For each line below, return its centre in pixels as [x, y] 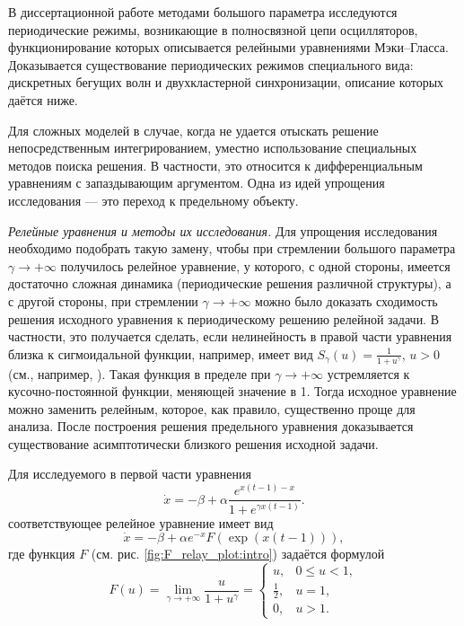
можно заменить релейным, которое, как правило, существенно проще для [212, 408]
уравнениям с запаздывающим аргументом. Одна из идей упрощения [197, 183]
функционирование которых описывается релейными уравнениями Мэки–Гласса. [228, 47]
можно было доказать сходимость [346, 300]
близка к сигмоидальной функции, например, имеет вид [161, 353]
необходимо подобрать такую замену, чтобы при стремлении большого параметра [232, 248]
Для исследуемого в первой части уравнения [130, 474]
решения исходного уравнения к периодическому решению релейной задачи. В [224, 318]
